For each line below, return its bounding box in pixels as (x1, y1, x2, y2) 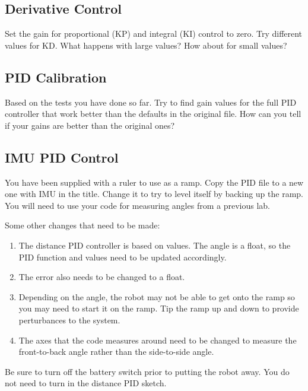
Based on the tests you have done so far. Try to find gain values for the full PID (5, 96, 297, 108)
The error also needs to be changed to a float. (18, 271, 185, 283)
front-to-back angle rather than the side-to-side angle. (18, 345, 214, 358)
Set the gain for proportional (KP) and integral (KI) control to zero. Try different (5, 27, 303, 40)
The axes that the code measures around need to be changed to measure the (18, 333, 297, 346)
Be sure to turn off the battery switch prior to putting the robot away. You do (5, 365, 290, 377)
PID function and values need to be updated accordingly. (18, 250, 227, 263)
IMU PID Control (5, 148, 119, 166)
